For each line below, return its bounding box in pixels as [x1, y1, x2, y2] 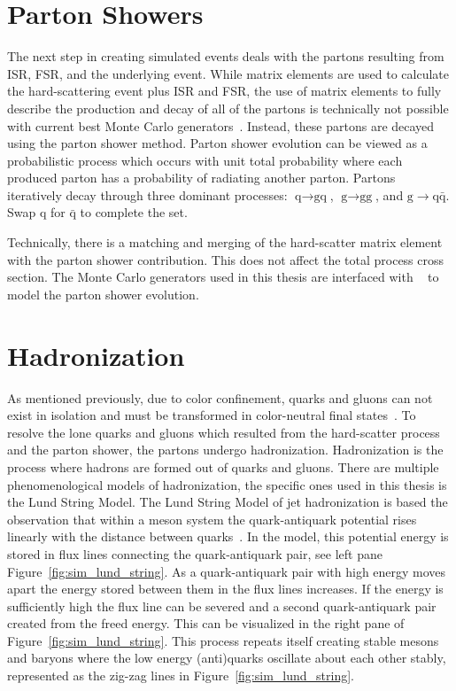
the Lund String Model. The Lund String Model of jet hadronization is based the [7, 493, 448, 511]
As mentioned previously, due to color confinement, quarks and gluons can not [7, 388, 433, 407]
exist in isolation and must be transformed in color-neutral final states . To [7, 406, 416, 424]
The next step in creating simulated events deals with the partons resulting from [7, 47, 444, 66]
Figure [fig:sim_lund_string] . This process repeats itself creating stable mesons [7, 631, 439, 649]
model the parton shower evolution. [7, 284, 199, 303]
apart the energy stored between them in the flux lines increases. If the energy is [7, 579, 444, 598]
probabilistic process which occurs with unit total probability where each [7, 151, 403, 169]
